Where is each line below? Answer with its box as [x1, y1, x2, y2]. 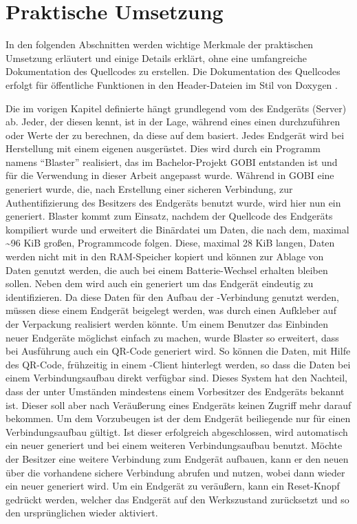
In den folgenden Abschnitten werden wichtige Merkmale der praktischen [6, 37, 314, 52]
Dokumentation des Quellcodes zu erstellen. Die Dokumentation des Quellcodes [6, 64, 340, 78]
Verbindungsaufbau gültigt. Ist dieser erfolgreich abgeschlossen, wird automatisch [6, 424, 348, 439]
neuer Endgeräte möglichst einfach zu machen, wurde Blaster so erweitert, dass [6, 330, 339, 344]
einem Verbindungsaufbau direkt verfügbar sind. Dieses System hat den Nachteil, [6, 370, 347, 385]
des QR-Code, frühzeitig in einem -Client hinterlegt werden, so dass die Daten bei [6, 357, 351, 371]
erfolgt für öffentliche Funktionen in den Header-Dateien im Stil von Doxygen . [6, 77, 338, 92]
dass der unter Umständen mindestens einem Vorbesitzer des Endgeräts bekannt [6, 384, 345, 398]
